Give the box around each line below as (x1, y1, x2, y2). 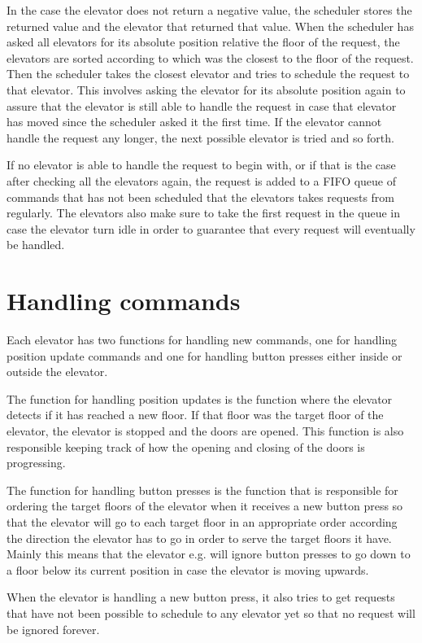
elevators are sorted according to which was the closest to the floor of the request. (7, 49, 414, 66)
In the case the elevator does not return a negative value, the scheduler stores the (7, 2, 412, 18)
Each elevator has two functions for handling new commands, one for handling (7, 331, 398, 348)
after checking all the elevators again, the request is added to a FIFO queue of (7, 172, 397, 189)
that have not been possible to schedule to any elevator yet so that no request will (7, 604, 415, 621)
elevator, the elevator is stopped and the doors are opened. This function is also (7, 422, 404, 439)
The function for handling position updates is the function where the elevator (7, 390, 393, 407)
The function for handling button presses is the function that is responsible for (7, 481, 398, 498)
